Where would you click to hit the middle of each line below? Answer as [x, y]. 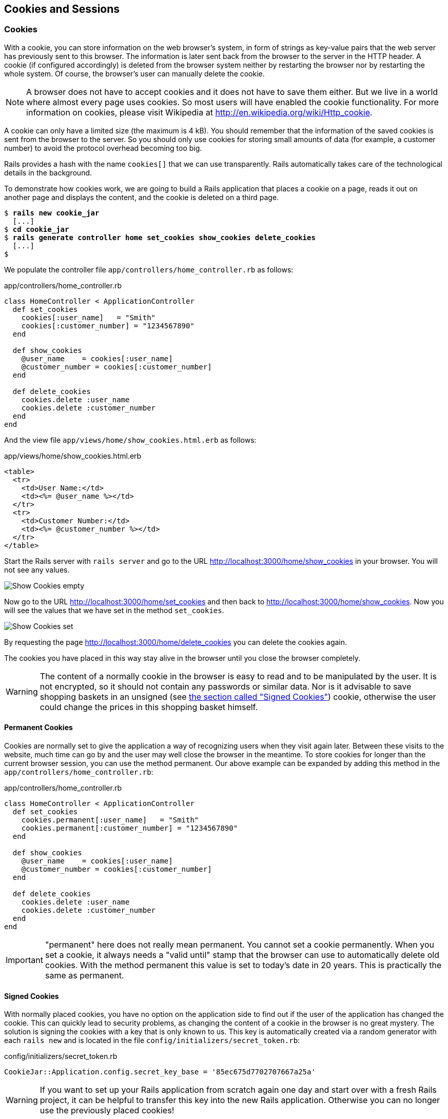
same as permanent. [84, 976]
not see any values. [37, 570]
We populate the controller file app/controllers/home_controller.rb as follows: [149, 269]
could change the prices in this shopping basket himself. [149, 707]
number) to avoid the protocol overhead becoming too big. [103, 148]
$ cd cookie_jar [37, 229]
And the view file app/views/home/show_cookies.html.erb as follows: [130, 440]
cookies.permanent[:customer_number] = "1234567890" [130, 828]
